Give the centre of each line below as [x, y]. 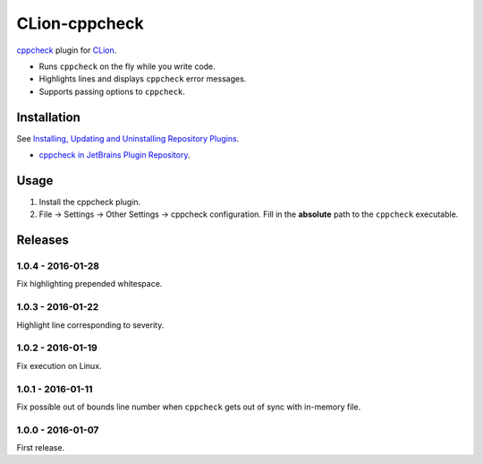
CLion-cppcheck [80, 23]
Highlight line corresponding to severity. [90, 325]
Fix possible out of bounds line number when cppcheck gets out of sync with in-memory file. [189, 407]
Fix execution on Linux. [59, 365]
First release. [41, 448]
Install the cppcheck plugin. [90, 202]
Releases [42, 241]
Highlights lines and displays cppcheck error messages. [143, 79]
